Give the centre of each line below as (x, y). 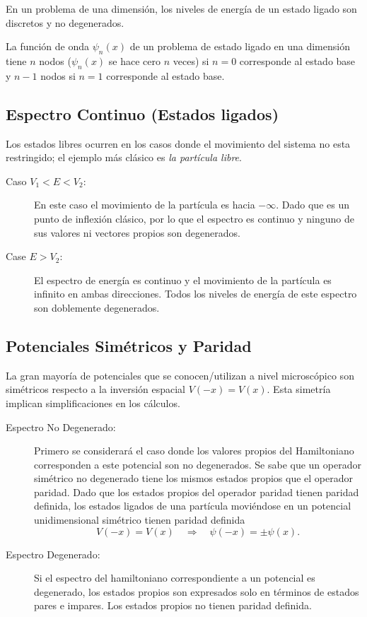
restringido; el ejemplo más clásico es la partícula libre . (124, 157)
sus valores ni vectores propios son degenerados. (137, 232)
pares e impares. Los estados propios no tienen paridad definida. (173, 605)
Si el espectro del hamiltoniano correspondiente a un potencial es (175, 578)
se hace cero (135, 60)
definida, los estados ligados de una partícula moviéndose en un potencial (193, 506)
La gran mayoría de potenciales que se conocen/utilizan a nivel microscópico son (180, 375)
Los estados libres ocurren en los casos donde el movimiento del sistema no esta (178, 143)
